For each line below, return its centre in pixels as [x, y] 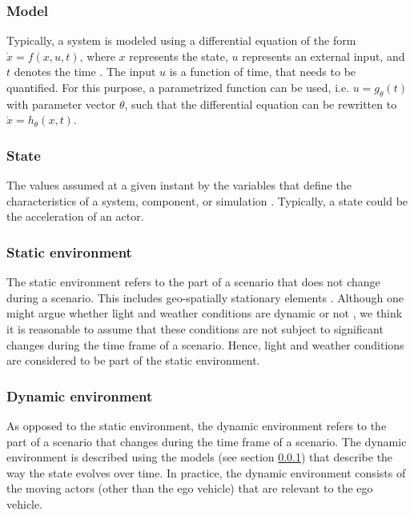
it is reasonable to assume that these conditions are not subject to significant [195, 328]
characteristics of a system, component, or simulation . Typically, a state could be [207, 200]
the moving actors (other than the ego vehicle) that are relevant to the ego [190, 488]
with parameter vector [61, 104]
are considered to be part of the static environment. [133, 360]
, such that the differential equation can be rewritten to [261, 104]
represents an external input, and [324, 56]
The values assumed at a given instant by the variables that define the [179, 185]
